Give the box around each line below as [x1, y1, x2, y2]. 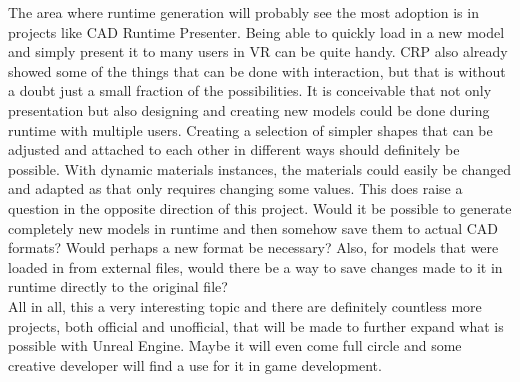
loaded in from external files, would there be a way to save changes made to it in [8, 256, 503, 277]
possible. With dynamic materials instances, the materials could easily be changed [8, 158, 512, 179]
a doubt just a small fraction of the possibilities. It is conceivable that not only [8, 80, 492, 101]
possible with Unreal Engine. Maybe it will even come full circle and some [8, 335, 462, 356]
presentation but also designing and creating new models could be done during [8, 99, 490, 120]
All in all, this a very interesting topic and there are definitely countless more [8, 295, 482, 316]
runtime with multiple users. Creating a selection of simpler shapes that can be [8, 119, 493, 140]
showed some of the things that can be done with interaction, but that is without [8, 60, 506, 81]
